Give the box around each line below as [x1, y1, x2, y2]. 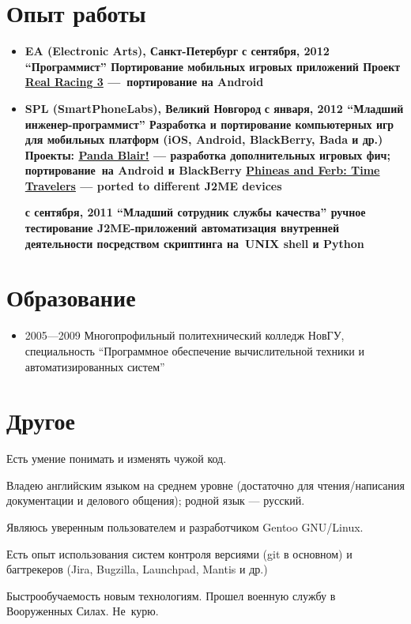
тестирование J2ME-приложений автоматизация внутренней [25, 220, 340, 236]
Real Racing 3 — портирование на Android [25, 73, 264, 90]
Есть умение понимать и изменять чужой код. [6, 450, 227, 467]
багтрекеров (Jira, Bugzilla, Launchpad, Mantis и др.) [6, 561, 268, 577]
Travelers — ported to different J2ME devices [25, 177, 282, 194]
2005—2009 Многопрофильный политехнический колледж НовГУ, [25, 327, 345, 344]
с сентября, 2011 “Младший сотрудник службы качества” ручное [25, 204, 366, 220]
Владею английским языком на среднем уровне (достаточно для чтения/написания [6, 476, 405, 493]
